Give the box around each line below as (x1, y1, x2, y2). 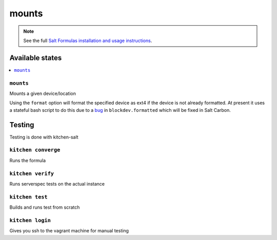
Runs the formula (9, 157, 46, 164)
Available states (9, 53, 62, 62)
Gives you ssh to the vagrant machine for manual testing (9, 228, 129, 234)
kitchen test (9, 193, 48, 200)
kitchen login (9, 217, 51, 224)
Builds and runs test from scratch (9, 204, 80, 210)
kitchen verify (9, 170, 54, 177)
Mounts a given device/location (9, 90, 76, 96)
